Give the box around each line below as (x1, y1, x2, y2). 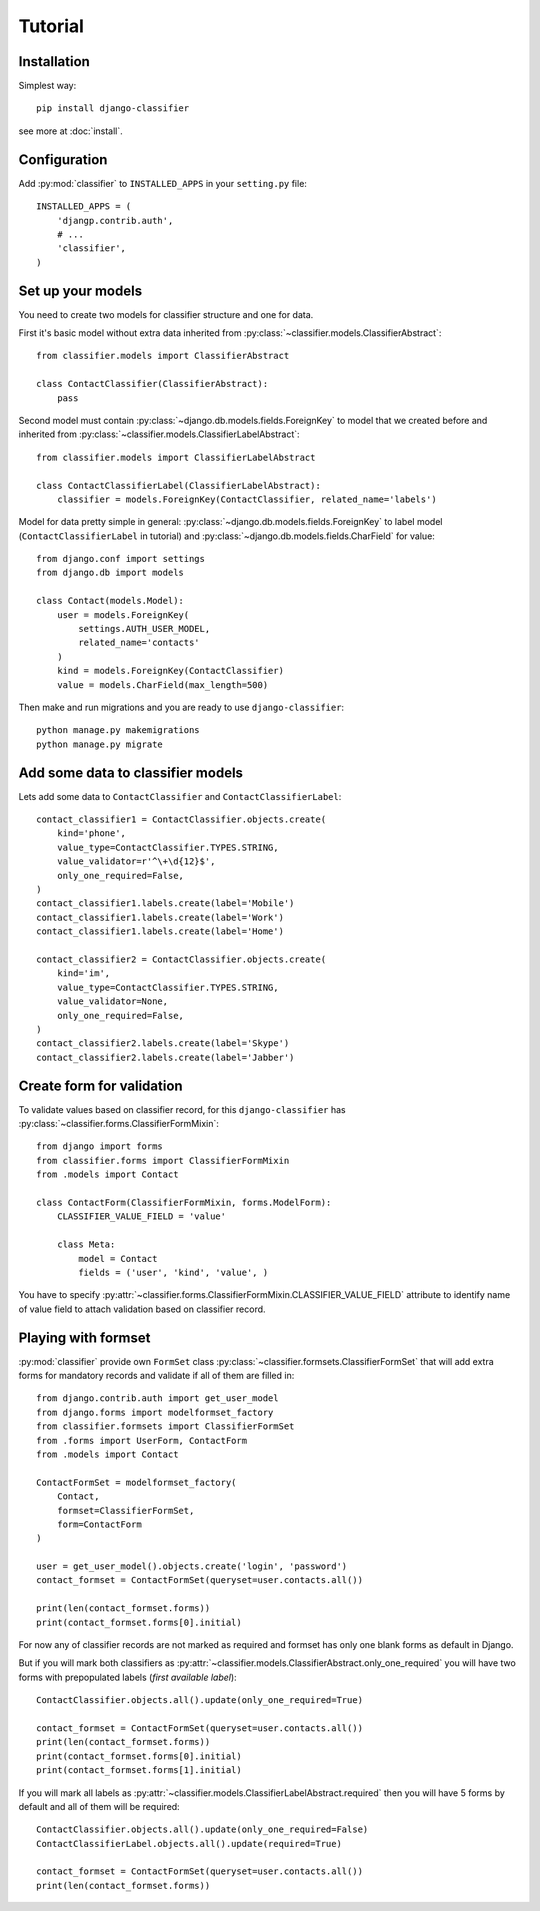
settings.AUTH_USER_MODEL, (78, 623, 211, 635)
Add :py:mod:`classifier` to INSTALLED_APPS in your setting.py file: (18, 177, 307, 189)
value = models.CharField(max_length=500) (56, 679, 269, 690)
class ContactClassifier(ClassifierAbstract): (36, 378, 269, 390)
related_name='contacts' (78, 637, 200, 649)
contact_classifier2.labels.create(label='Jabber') (36, 1051, 295, 1063)
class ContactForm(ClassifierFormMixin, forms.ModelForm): (36, 1196, 332, 1208)
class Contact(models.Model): (36, 595, 185, 607)
